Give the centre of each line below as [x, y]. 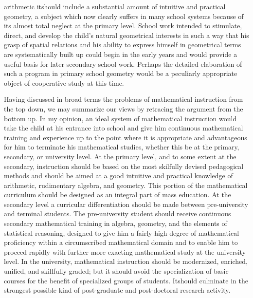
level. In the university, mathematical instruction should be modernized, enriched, [126, 261]
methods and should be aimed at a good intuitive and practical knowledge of [118, 176]
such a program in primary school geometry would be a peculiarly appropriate [121, 73]
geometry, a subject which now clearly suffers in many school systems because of [124, 16]
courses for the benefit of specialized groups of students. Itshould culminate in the [126, 280]
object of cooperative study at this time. [64, 83]
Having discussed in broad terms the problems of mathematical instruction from [124, 99]
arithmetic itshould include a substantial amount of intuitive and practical [115, 6]
